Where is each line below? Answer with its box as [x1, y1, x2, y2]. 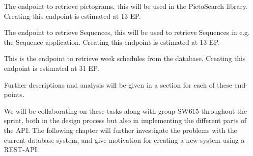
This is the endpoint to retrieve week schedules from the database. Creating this [4, 53, 246, 63]
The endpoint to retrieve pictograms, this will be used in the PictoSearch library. [4, 1, 248, 11]
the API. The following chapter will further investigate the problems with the [4, 125, 237, 135]
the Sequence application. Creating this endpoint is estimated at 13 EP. [4, 36, 220, 47]
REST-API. [4, 144, 39, 155]
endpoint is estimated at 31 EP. [4, 62, 99, 73]
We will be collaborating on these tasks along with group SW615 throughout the [4, 105, 247, 116]
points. [4, 89, 25, 99]
